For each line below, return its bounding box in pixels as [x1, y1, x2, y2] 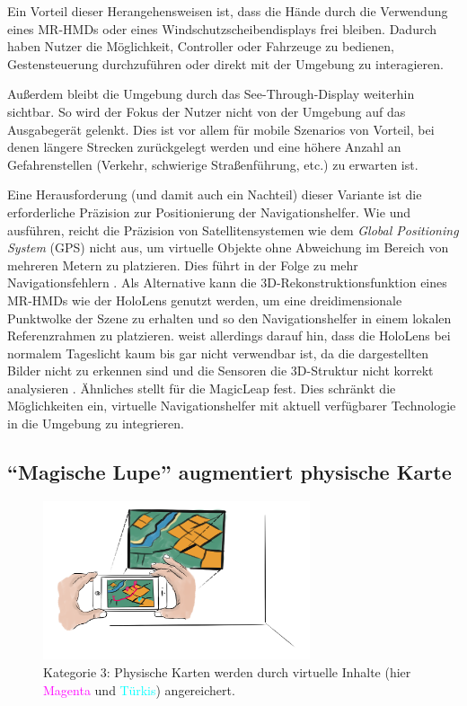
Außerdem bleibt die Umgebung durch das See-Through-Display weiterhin [7, 84, 415, 103]
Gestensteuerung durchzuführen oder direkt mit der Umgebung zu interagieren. [7, 54, 444, 73]
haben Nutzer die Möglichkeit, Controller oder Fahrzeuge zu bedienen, [7, 37, 394, 56]
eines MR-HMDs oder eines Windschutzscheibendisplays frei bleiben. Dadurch [7, 19, 437, 38]
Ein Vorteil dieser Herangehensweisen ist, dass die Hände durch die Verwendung [7, 2, 448, 20]
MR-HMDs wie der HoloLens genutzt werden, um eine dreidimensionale [7, 290, 402, 309]
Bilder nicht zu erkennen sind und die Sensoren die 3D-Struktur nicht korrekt [7, 361, 434, 380]
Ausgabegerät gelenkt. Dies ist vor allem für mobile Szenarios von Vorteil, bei [7, 119, 435, 138]
